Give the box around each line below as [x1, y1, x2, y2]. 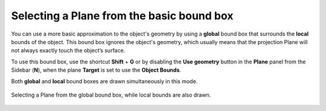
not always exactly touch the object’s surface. [11, 47, 126, 54]
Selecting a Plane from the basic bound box [11, 9, 234, 22]
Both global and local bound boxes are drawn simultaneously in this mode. [11, 77, 198, 84]
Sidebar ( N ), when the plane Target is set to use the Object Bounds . [11, 66, 181, 74]
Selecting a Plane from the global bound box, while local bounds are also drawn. [11, 91, 211, 98]
